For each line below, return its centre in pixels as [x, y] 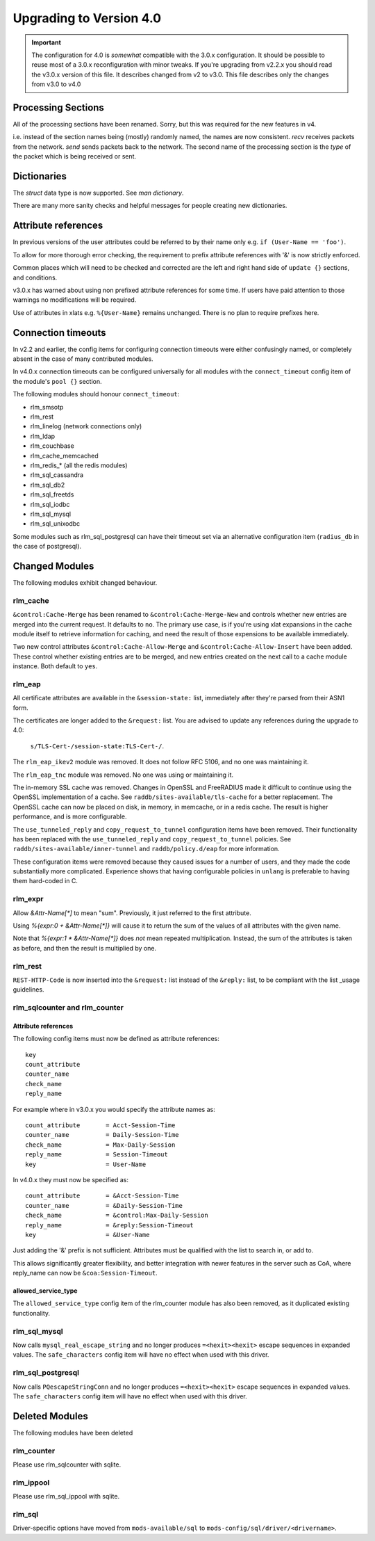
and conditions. [35, 277]
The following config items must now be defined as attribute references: [116, 1039]
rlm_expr [28, 899]
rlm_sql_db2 [48, 485]
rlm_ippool [31, 1483]
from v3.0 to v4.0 [56, 84]
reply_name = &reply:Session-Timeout [109, 1225]
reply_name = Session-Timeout [97, 1155]
